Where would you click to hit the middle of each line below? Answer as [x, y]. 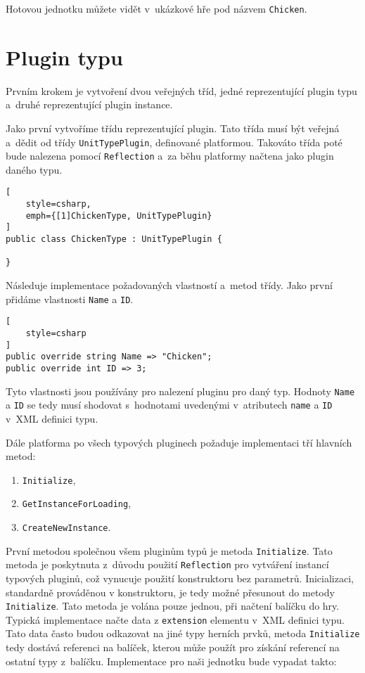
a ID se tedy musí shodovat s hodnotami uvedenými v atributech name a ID [169, 405]
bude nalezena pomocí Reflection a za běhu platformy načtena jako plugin [170, 156]
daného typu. [34, 169]
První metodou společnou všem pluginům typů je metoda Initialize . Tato [169, 550]
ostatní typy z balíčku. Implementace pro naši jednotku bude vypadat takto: [171, 661]
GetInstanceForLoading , [77, 503]
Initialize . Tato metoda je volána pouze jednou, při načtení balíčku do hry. [173, 606]
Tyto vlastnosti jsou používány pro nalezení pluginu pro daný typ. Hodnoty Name [180, 391]
